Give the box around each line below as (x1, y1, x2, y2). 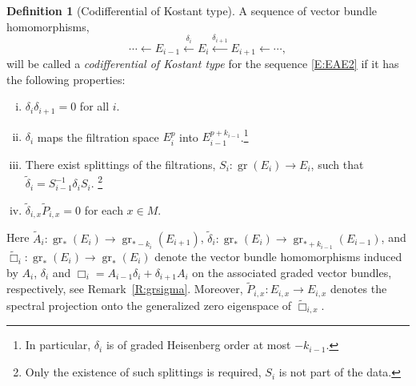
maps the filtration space (37, 128, 159, 145)
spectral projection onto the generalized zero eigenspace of (6, 296, 292, 313)
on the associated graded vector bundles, (192, 263, 392, 280)
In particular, (25, 336, 91, 353)
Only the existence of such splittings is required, (25, 364, 262, 380)
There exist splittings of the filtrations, (25, 155, 216, 172)
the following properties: (6, 70, 126, 87)
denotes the (330, 280, 387, 297)
